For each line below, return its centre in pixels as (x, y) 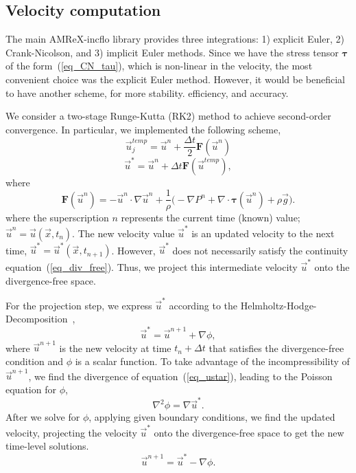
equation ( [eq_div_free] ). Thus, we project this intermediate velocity (152, 266)
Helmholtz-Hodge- (278, 305)
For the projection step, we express (79, 305)
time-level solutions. (47, 446)
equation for (31, 389)
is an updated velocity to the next (263, 233)
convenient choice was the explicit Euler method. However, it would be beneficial (175, 79)
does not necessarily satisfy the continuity (260, 250)
